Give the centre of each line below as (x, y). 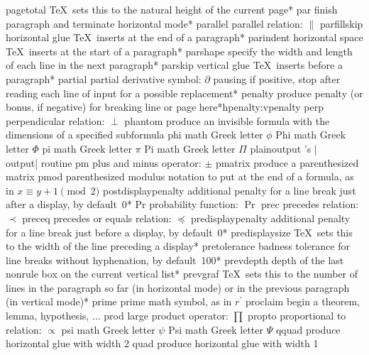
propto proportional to (297, 316)
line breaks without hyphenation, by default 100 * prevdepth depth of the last (175, 260)
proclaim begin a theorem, (302, 301)
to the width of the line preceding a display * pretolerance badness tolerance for (178, 246)
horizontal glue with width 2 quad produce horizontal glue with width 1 (162, 343)
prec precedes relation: (310, 204)
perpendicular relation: (55, 120)
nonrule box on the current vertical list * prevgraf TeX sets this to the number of (182, 274)
